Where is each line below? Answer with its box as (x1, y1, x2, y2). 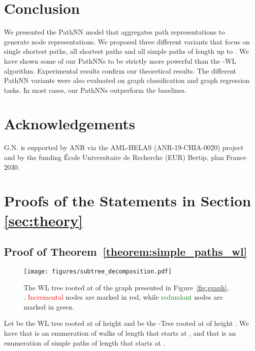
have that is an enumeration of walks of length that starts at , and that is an (4, 327, 236, 338)
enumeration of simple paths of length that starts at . (4, 337, 165, 348)
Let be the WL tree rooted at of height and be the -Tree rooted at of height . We (4, 318, 249, 328)
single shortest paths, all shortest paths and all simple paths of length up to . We (4, 46, 249, 56)
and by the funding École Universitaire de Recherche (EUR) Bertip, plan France (4, 152, 247, 162)
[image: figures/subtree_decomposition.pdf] (24, 268, 172, 275)
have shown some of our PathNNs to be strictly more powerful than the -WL (4, 55, 236, 66)
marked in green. (24, 301, 74, 312)
